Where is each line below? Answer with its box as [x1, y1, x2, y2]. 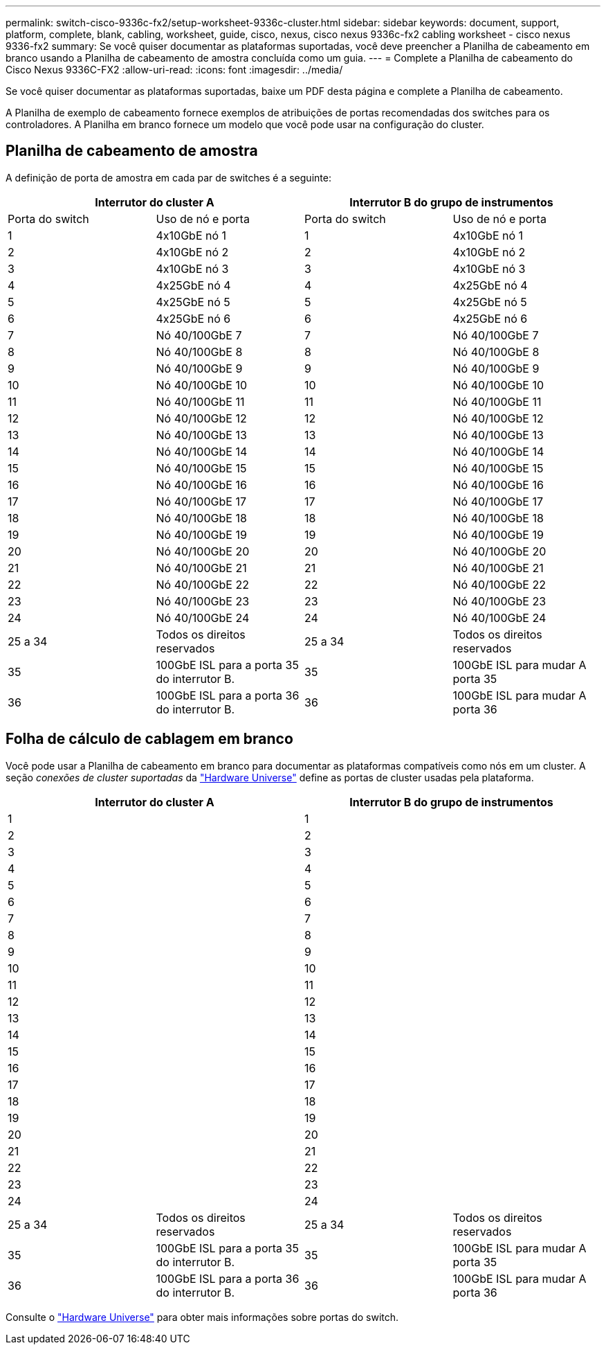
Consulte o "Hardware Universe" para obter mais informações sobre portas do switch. [6, 1311, 399, 1323]
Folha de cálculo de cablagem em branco [6, 730, 293, 748]
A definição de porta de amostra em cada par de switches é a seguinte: [6, 171, 331, 184]
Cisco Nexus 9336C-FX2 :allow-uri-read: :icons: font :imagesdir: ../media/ [6, 64, 343, 76]
